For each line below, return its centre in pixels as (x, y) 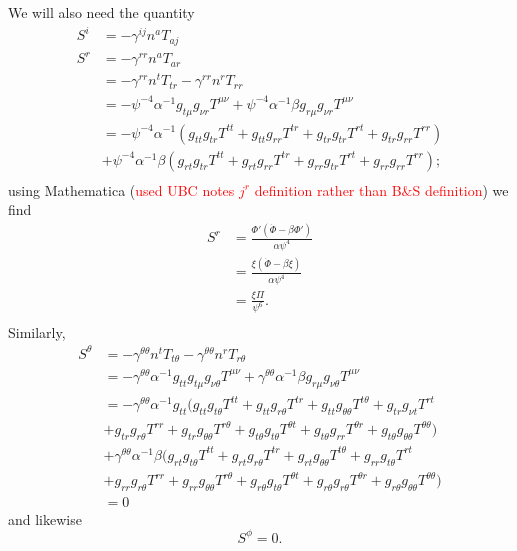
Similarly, (37, 331)
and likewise (45, 518)
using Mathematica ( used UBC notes (121, 189)
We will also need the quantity (101, 12)
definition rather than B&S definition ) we (381, 189)
